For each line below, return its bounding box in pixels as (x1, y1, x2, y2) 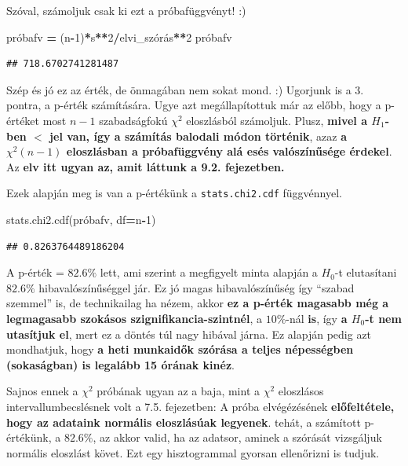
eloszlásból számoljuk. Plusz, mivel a (186, 112, 367, 128)
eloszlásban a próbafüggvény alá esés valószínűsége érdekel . (66, 143, 392, 160)
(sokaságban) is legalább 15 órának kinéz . (6, 356, 235, 372)
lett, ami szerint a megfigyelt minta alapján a (100, 264, 318, 281)
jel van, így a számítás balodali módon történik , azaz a (49, 127, 348, 144)
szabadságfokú (99, 112, 168, 128)
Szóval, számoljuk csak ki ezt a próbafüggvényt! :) (6, 2, 246, 18)
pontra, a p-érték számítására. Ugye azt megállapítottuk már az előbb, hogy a (6, 97, 381, 113)
